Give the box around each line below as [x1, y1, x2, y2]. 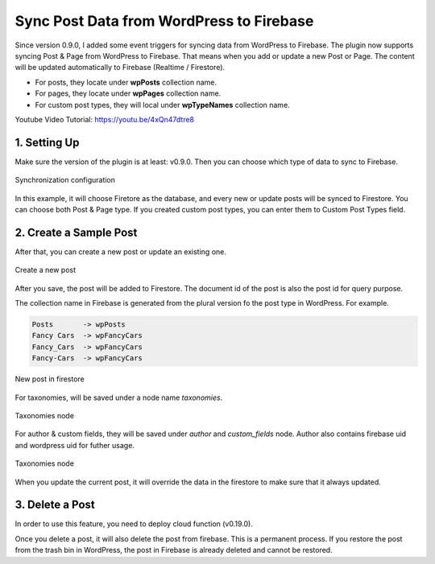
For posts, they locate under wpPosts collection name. [35, 77, 217, 87]
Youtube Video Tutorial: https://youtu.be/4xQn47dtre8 [14, 114, 195, 124]
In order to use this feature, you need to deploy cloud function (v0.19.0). [14, 519, 253, 529]
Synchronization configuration [14, 175, 116, 185]
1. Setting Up [14, 135, 80, 149]
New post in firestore [14, 374, 85, 384]
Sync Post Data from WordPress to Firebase [14, 12, 314, 30]
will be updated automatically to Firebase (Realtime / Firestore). [14, 63, 226, 72]
